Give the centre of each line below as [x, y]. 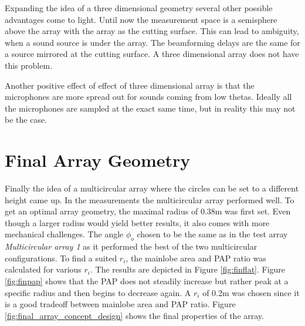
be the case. [26, 120]
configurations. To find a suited [61, 258]
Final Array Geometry [98, 160]
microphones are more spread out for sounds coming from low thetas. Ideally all [148, 97]
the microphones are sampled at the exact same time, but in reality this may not [150, 108]
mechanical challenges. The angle [64, 234]
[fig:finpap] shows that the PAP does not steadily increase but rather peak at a [147, 281]
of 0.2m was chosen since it [251, 292]
